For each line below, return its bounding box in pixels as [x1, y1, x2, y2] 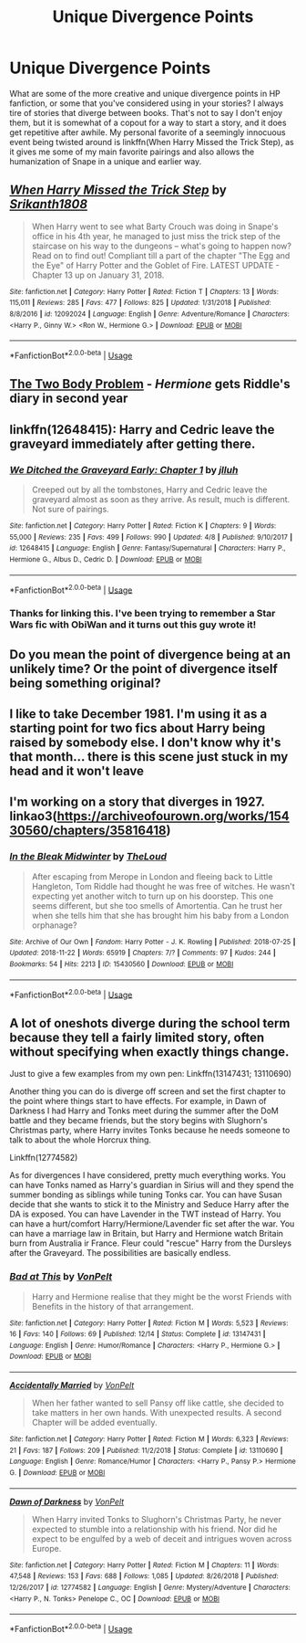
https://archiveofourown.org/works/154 [56, 808, 290, 824]
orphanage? [31, 920, 77, 931]
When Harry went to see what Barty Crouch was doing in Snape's [31, 221, 279, 232]
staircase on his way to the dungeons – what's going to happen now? [31, 240, 291, 251]
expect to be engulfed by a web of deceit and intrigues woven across [31, 1532, 292, 1544]
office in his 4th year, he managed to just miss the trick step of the [31, 230, 280, 241]
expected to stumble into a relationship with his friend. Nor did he [31, 1523, 278, 1534]
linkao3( [9, 808, 57, 824]
